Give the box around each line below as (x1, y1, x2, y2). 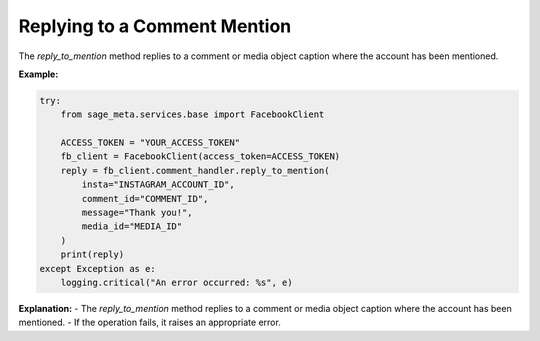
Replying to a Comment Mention (18, 15, 292, 37)
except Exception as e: (39, 263, 157, 274)
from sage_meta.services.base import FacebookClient (60, 109, 325, 120)
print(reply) (60, 249, 125, 260)
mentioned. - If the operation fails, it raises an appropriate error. (18, 316, 282, 329)
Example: (18, 68, 59, 80)
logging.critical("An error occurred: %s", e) (60, 277, 294, 288)
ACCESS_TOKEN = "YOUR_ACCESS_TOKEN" (60, 137, 240, 149)
